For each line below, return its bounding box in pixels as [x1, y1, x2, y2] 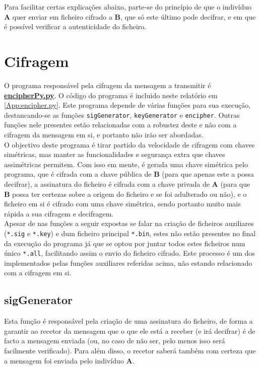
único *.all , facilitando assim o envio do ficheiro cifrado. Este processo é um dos [4, 248, 255, 258]
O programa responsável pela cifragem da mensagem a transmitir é [4, 80, 211, 90]
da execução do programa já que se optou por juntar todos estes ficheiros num [4, 238, 245, 248]
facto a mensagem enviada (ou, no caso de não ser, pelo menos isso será [4, 335, 225, 346]
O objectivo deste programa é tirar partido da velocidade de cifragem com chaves [4, 139, 255, 150]
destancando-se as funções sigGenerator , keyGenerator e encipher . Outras [4, 109, 240, 120]
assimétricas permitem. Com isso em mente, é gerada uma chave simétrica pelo [4, 159, 248, 169]
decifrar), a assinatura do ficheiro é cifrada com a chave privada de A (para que [4, 178, 250, 189]
